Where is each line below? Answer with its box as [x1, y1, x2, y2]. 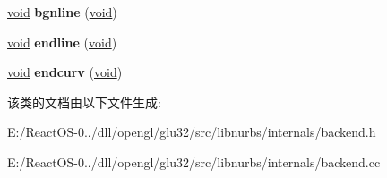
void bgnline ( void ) [7, 3, 117, 21]
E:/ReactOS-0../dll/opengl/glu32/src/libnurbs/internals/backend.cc [7, 152, 381, 171]
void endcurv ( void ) [7, 63, 123, 81]
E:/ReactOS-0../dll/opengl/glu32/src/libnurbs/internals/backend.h [7, 123, 376, 141]
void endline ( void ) [7, 32, 117, 51]
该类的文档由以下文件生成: [7, 92, 161, 111]
